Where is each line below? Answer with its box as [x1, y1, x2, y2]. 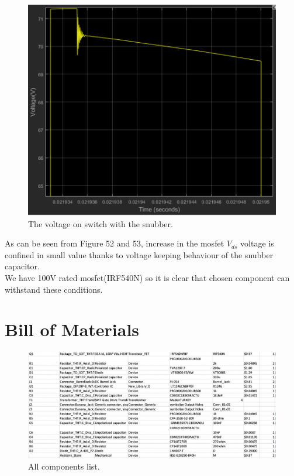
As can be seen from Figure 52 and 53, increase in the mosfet [5, 237, 224, 249]
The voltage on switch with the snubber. [28, 217, 173, 230]
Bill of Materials [5, 317, 140, 341]
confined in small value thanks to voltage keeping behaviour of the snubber [5, 248, 274, 261]
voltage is [240, 237, 274, 249]
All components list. [28, 460, 100, 472]
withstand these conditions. [5, 283, 103, 295]
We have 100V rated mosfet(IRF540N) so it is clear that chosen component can [5, 272, 290, 284]
